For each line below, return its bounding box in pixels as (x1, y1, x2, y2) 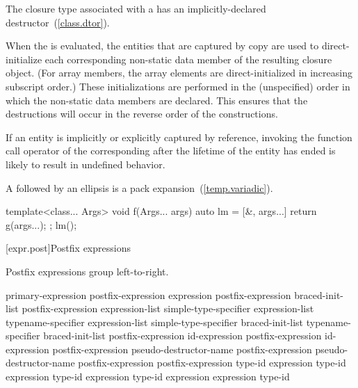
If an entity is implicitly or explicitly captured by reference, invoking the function (6, 129, 352, 144)
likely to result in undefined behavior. (6, 156, 165, 171)
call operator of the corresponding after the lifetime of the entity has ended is (6, 143, 336, 158)
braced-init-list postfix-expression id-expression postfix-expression (43, 328, 322, 343)
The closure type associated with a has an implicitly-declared (6, 1, 266, 15)
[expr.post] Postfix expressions (6, 241, 131, 255)
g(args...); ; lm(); (6, 217, 77, 232)
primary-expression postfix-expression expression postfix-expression (6, 287, 291, 302)
